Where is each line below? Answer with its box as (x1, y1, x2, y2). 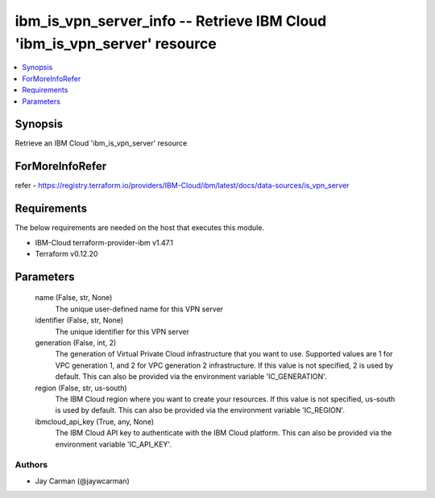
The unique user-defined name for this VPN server (55, 304, 224, 314)
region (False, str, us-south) (35, 383, 128, 393)
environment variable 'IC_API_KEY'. (55, 439, 172, 449)
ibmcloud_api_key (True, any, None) (35, 417, 155, 426)
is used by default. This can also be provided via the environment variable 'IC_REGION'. (55, 405, 346, 415)
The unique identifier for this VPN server (55, 327, 189, 336)
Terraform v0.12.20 (35, 249, 98, 259)
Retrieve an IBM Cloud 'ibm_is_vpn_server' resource (14, 138, 188, 148)
